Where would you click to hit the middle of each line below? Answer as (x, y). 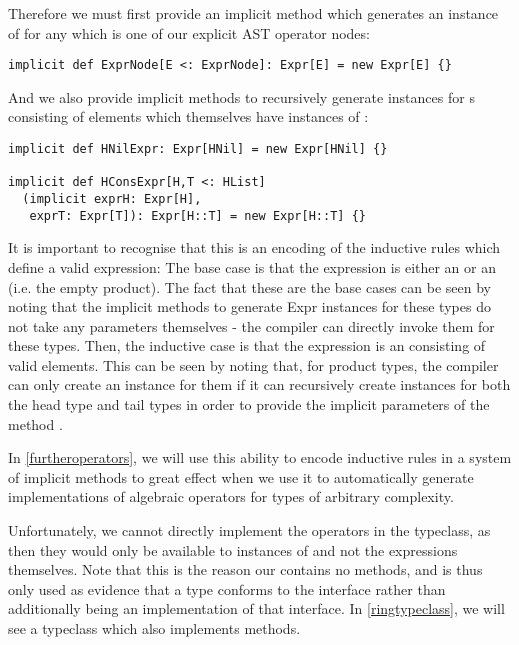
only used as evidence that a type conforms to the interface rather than (227, 588)
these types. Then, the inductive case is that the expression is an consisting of (247, 345)
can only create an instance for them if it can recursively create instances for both (259, 384)
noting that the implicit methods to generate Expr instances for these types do (249, 306)
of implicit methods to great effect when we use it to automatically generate (241, 476)
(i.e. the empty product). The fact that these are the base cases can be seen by (249, 286)
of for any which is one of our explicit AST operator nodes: (189, 32)
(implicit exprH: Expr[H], (112, 199)
